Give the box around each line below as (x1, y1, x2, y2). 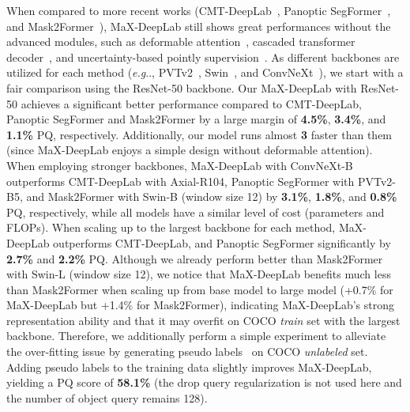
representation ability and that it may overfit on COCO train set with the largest (6, 312, 401, 328)
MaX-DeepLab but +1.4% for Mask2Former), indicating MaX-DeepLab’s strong (6, 297, 395, 313)
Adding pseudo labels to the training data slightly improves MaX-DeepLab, (6, 358, 372, 375)
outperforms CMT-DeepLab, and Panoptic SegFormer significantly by (53, 234, 391, 251)
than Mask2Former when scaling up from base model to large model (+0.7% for (6, 281, 393, 297)
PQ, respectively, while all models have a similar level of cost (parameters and (6, 203, 385, 220)
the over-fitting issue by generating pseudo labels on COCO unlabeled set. (6, 343, 368, 360)
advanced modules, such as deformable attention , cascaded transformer (6, 33, 355, 50)
